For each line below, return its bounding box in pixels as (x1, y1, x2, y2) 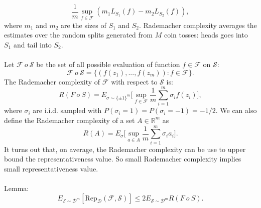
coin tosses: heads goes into (164, 29, 248, 40)
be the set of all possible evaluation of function (36, 59, 180, 69)
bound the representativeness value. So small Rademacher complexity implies (4, 153, 241, 164)
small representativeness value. (4, 163, 98, 173)
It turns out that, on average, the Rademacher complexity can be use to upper (4, 143, 246, 154)
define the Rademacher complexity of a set (4, 114, 135, 125)
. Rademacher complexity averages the (139, 19, 257, 30)
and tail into (13, 39, 52, 49)
